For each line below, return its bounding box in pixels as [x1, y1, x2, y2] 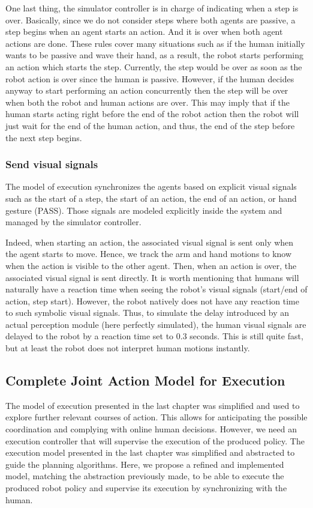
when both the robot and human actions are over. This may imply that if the [5, 95, 290, 108]
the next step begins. [5, 131, 82, 144]
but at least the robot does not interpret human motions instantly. [5, 342, 250, 354]
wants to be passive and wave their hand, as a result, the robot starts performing [5, 49, 303, 61]
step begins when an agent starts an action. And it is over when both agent [5, 25, 283, 38]
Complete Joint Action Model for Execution [5, 371, 285, 390]
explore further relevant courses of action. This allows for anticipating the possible [5, 411, 308, 423]
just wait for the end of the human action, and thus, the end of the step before [5, 119, 295, 132]
